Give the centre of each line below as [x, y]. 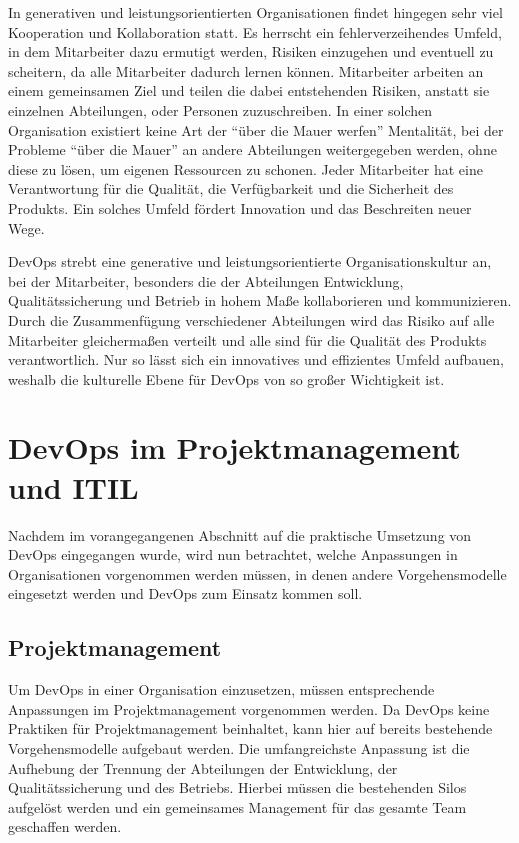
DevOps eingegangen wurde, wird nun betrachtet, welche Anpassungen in [233, 554]
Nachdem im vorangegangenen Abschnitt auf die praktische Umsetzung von [240, 534]
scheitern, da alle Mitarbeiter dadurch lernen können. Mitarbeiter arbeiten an [246, 70]
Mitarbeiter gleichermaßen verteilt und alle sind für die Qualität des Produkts [247, 339]
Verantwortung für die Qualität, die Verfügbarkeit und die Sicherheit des [231, 188]
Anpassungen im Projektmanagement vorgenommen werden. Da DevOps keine [249, 708]
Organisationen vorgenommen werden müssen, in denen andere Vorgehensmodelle [257, 573]
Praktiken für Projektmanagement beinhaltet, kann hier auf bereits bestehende [250, 728]
